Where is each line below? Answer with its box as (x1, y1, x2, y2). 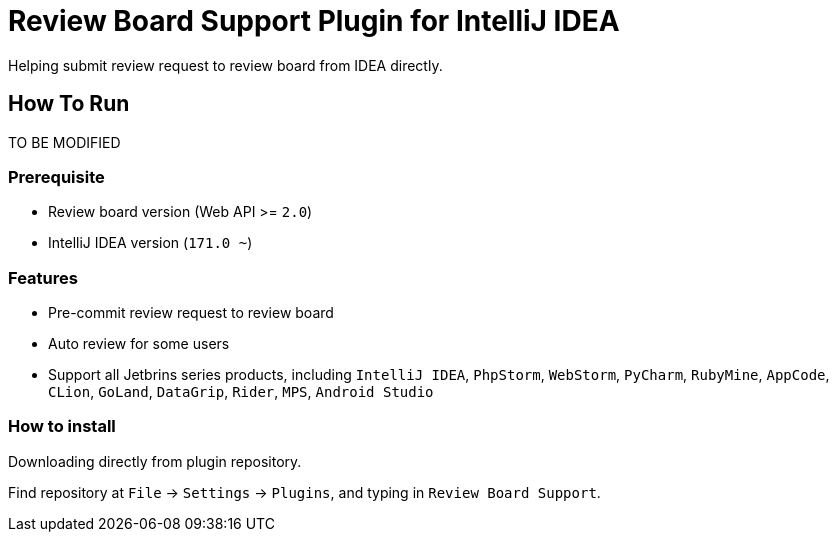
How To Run (8, 91, 130, 117)
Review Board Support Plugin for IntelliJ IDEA (8, 4, 620, 38)
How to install (8, 416, 116, 437)
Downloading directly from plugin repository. (8, 452, 302, 470)
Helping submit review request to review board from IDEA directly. (8, 56, 443, 74)
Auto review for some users (48, 335, 230, 353)
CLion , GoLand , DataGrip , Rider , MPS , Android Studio (48, 383, 434, 401)
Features (8, 267, 78, 288)
